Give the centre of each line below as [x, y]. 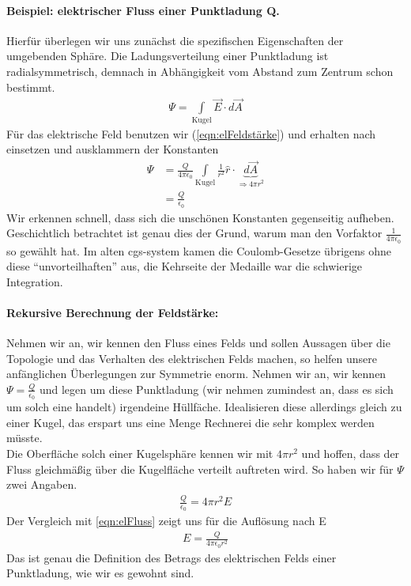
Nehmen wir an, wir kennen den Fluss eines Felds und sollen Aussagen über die [198, 343]
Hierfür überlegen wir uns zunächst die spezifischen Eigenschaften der [175, 40]
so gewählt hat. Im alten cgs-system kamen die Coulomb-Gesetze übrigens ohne [199, 250]
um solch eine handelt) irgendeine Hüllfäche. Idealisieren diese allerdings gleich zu [204, 407]
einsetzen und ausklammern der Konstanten [113, 149]
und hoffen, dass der [351, 453]
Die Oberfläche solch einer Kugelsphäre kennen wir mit [140, 453]
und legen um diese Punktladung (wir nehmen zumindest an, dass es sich [216, 389]
